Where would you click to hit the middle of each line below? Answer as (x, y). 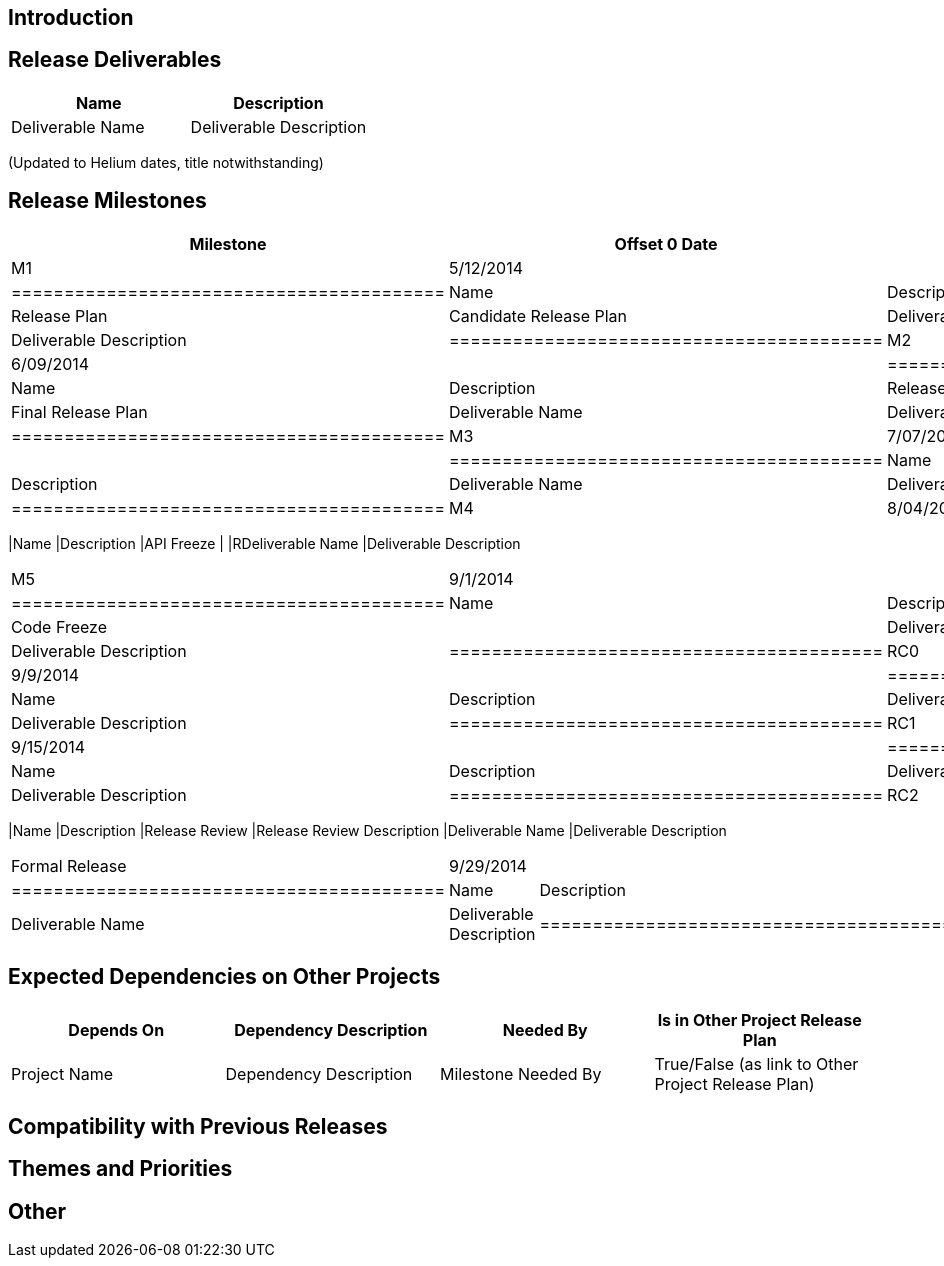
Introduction (71, 17)
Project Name (62, 1073)
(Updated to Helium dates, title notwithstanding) (166, 162)
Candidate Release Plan (538, 315)
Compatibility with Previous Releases (198, 1126)
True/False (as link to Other (756, 1063)
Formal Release (69, 865)
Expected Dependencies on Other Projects (224, 977)
